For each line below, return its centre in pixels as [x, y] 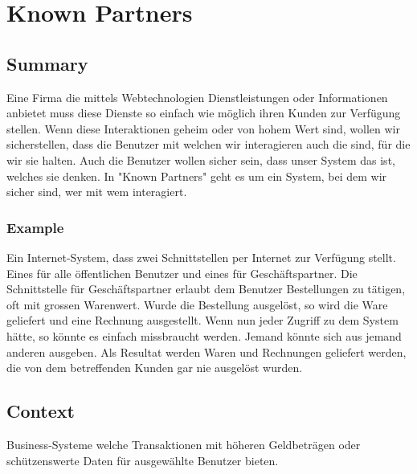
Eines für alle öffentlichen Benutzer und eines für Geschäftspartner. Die [182, 273]
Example [35, 227]
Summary [47, 63]
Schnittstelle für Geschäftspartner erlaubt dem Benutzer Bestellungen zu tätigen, [206, 289]
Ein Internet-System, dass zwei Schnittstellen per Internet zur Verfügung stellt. [201, 257]
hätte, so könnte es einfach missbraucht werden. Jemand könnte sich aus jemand [204, 335]
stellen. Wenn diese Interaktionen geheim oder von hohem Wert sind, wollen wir [203, 128]
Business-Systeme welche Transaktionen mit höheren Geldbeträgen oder [184, 444]
